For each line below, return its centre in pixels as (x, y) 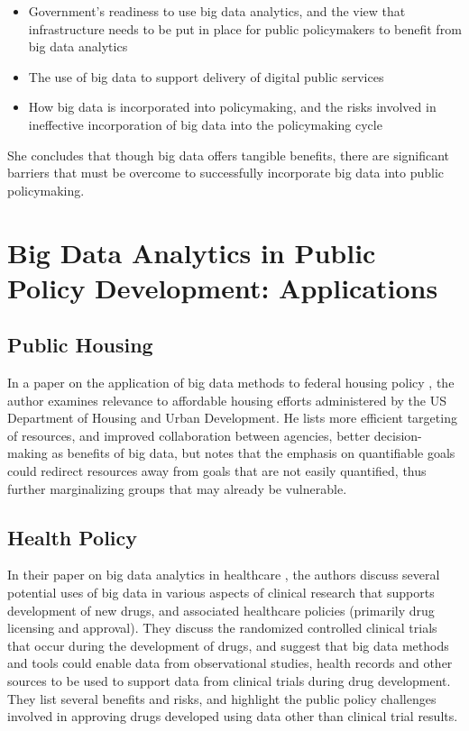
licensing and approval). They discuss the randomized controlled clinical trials (222, 628)
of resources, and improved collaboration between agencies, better (189, 435)
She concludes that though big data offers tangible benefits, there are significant (229, 155)
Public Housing (80, 345)
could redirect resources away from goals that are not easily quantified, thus (217, 471)
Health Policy (73, 537)
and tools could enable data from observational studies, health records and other (230, 663)
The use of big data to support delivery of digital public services (206, 76)
